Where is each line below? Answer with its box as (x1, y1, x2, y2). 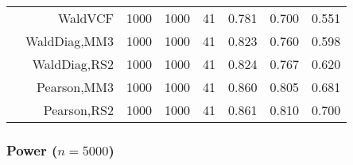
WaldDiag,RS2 (32, 55, 114, 73)
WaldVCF (57, 9, 114, 27)
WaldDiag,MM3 (25, 32, 114, 50)
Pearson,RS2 (43, 101, 114, 119)
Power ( (6, 140, 58, 159)
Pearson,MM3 (37, 78, 114, 96)
